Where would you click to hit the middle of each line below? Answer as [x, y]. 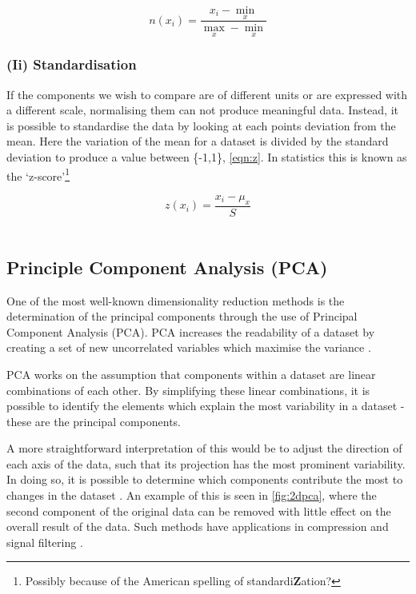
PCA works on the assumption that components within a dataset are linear [191, 374]
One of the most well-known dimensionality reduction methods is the [176, 300]
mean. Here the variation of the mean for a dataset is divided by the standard [198, 141]
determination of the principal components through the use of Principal [182, 316]
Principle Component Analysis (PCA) [167, 267]
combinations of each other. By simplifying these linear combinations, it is [188, 390]
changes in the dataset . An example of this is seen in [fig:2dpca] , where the [192, 495]
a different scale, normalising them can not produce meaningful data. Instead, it [202, 110]
